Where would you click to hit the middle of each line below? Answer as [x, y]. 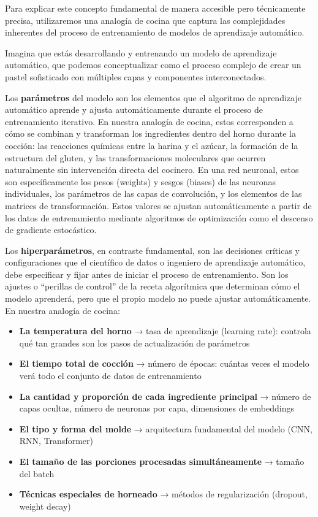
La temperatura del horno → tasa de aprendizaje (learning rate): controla [165, 331]
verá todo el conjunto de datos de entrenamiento [110, 376]
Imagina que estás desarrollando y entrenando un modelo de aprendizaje [141, 52]
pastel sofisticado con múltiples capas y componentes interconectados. [136, 76]
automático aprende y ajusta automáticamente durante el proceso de [134, 109]
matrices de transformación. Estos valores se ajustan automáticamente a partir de [158, 205]
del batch [37, 473]
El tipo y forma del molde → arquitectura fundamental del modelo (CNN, [166, 428]
